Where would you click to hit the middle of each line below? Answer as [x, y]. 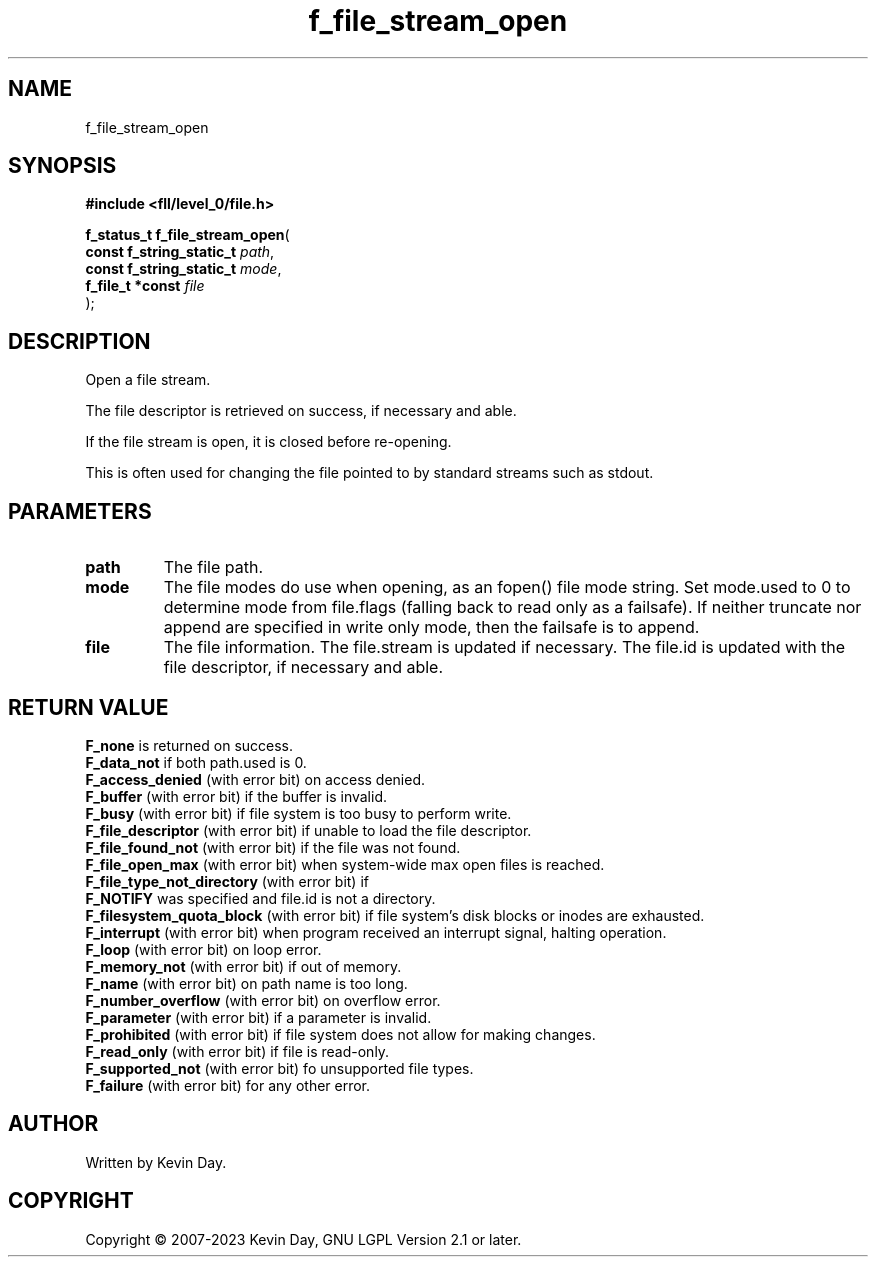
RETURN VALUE [88, 707]
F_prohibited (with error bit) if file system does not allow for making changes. [340, 1034]
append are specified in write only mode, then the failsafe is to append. [431, 627]
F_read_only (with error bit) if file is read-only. [237, 1051]
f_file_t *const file [145, 286]
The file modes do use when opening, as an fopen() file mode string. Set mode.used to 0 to [507, 587]
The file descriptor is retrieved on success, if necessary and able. [301, 411]
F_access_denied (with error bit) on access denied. [255, 779]
